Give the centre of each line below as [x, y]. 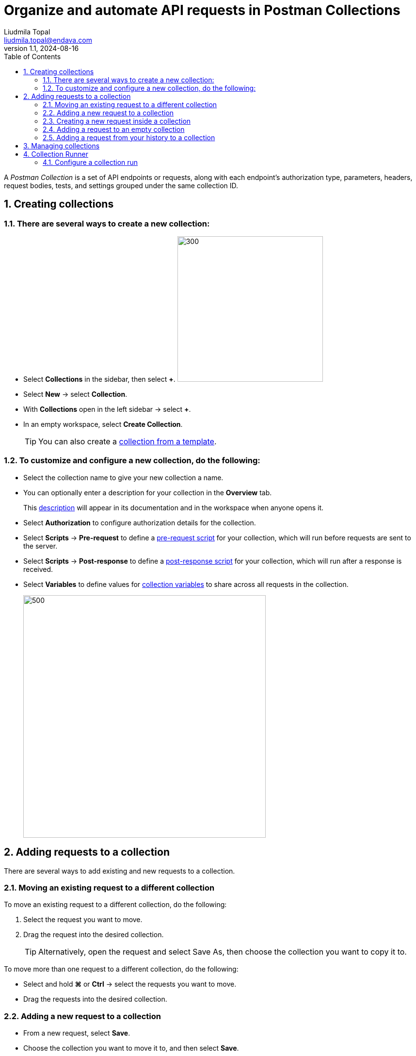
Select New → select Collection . [75, 394]
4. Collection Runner [56, 154]
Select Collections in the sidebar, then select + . [99, 379]
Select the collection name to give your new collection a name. [123, 477]
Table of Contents [32, 56]
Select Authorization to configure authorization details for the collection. [140, 522]
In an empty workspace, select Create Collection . [103, 424]
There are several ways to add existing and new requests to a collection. [120, 871]
